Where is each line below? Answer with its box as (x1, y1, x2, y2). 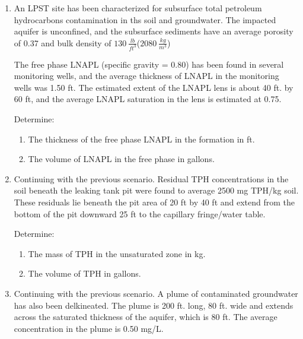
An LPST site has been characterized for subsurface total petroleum (14, 2, 262, 14)
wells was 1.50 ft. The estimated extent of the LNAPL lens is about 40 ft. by (14, 81, 294, 93)
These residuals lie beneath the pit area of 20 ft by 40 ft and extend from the (14, 196, 295, 208)
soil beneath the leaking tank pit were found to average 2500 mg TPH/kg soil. (14, 184, 299, 197)
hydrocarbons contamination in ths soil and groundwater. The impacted (14, 13, 276, 26)
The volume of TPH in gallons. (28, 267, 141, 280)
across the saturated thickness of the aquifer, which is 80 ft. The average (14, 311, 278, 323)
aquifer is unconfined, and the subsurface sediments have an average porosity (14, 25, 294, 37)
